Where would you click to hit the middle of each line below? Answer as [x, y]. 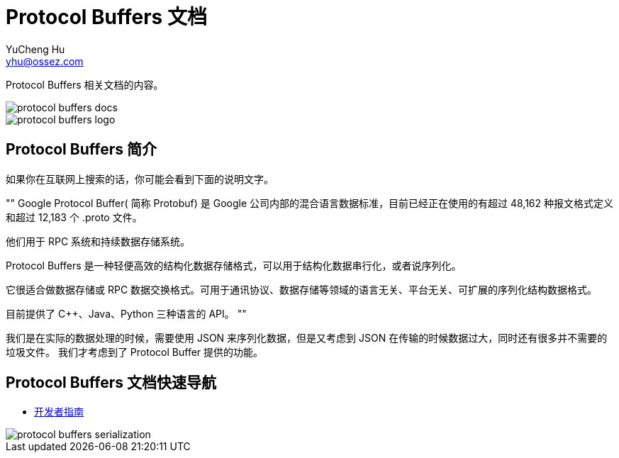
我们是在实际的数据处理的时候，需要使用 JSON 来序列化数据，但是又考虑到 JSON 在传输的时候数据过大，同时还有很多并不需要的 [307, 337]
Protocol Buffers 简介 [81, 150]
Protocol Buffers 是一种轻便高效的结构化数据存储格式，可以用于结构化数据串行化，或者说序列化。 [234, 265]
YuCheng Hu [35, 49]
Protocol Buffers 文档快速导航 [111, 383]
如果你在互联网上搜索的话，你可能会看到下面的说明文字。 [140, 179]
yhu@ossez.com [45, 61]
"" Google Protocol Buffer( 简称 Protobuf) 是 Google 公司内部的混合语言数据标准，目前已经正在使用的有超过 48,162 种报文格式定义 [310, 203]
